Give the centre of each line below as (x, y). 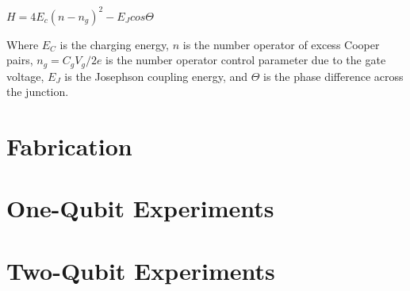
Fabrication (69, 145)
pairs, (20, 60)
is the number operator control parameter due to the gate (246, 60)
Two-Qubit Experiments (141, 270)
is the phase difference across (333, 76)
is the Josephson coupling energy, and (156, 76)
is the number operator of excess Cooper (281, 44)
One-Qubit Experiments (140, 208)
